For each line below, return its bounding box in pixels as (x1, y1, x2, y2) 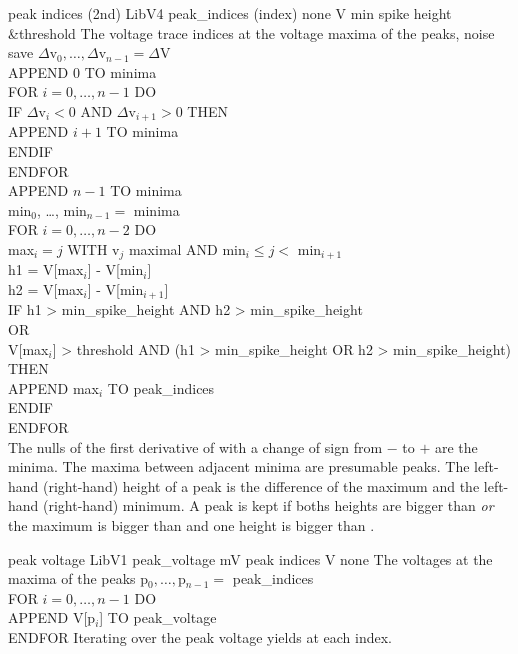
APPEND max (8, 377, 100, 398)
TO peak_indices (107, 377, 215, 398)
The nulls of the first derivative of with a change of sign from (8, 436, 383, 457)
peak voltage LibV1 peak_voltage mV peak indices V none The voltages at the (8, 548, 493, 569)
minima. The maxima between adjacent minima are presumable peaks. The (8, 456, 470, 477)
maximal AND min (128, 238, 246, 259)
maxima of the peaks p (8, 568, 149, 589)
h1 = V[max (8, 259, 84, 280)
